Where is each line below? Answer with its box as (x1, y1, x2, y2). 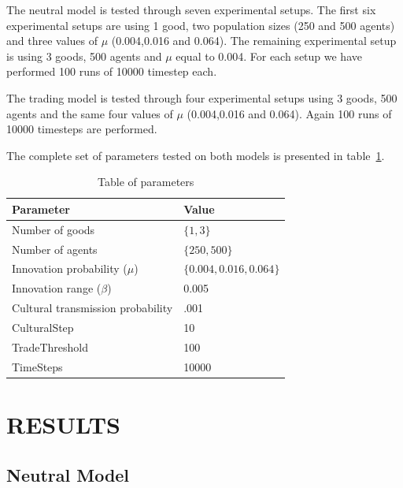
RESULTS (6, 408, 120, 440)
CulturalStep (12, 319, 74, 335)
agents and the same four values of (6, 105, 173, 121)
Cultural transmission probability (12, 300, 173, 316)
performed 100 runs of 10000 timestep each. (6, 63, 217, 80)
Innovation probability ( (12, 260, 128, 277)
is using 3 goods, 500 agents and (6, 47, 162, 64)
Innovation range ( (12, 280, 102, 296)
